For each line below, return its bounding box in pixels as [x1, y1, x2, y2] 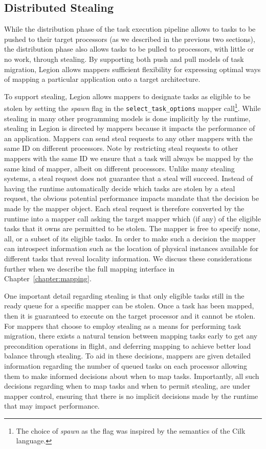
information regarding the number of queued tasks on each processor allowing [4, 360, 248, 371]
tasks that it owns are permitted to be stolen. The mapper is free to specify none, [4, 223, 260, 234]
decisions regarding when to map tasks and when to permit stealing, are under [4, 380, 251, 391]
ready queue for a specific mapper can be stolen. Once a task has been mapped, [4, 300, 254, 311]
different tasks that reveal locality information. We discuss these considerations [4, 253, 252, 263]
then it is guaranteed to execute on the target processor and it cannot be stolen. [4, 310, 256, 321]
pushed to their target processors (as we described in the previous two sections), [4, 33, 255, 44]
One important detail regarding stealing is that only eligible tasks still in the [4, 290, 245, 301]
